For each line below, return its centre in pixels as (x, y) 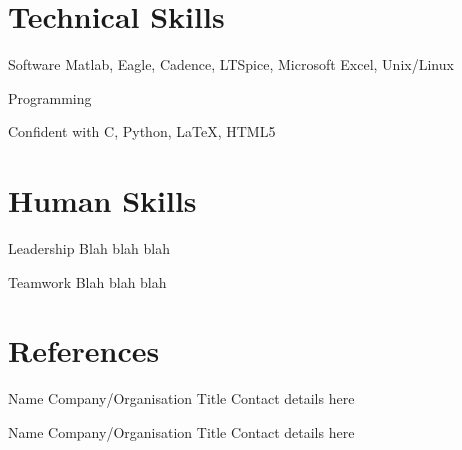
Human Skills (102, 200)
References (84, 350)
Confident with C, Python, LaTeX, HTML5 (142, 131)
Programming (50, 97)
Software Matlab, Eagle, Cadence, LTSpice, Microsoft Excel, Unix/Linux (231, 64)
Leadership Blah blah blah (89, 248)
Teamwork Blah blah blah (87, 281)
